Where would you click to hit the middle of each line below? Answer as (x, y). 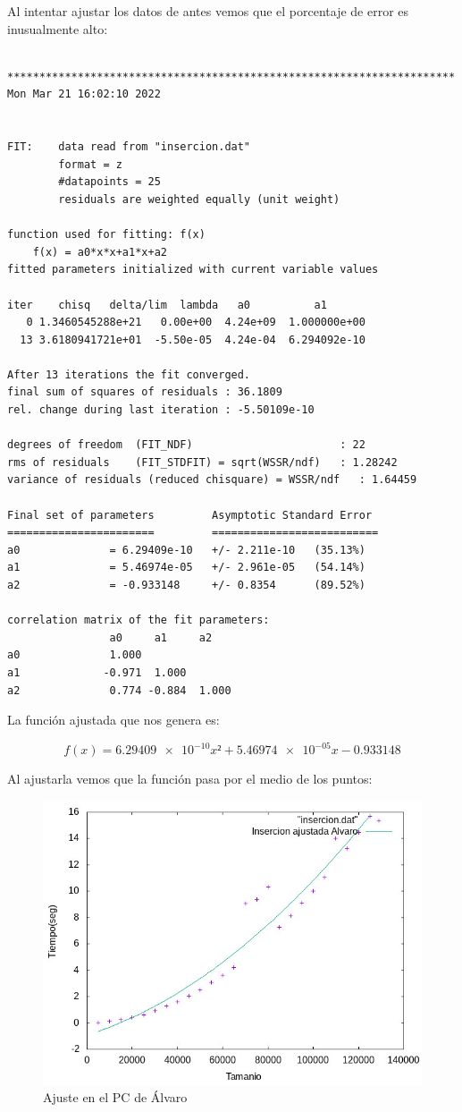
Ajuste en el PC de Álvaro (115, 1097)
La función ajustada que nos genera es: (113, 720)
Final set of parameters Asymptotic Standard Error (190, 515)
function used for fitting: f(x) (106, 235)
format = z (90, 164)
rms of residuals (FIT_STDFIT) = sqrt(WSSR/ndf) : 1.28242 (202, 462)
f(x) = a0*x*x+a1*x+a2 (100, 252)
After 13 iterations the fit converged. (129, 374)
